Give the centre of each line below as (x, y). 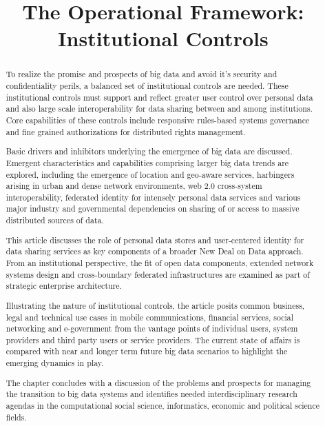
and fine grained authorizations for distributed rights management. (126, 131)
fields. (16, 417)
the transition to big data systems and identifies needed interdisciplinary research (151, 394)
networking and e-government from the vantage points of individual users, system (152, 328)
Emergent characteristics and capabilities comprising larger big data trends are (147, 162)
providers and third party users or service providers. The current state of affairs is (153, 339)
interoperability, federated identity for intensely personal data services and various (153, 197)
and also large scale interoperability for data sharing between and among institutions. (159, 109)
